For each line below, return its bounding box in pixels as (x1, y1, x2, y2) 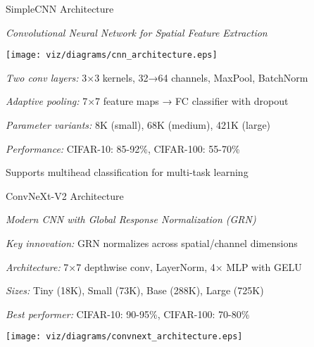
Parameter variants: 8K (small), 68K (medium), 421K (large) (6, 118, 271, 132)
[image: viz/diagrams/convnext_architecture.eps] (6, 332, 243, 342)
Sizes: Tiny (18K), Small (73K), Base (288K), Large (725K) (6, 283, 264, 298)
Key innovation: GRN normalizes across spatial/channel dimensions (6, 236, 298, 250)
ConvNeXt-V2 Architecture (6, 188, 124, 203)
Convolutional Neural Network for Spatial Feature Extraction (6, 25, 268, 39)
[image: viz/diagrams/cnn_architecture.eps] (6, 50, 218, 61)
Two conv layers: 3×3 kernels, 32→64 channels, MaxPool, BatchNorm (6, 70, 308, 84)
